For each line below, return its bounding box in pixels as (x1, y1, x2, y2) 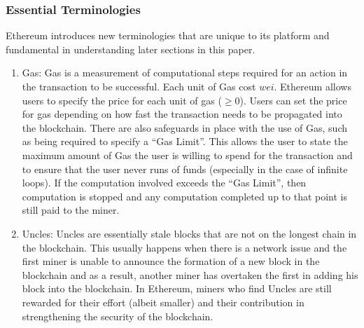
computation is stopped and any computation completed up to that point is (22, 189, 348, 203)
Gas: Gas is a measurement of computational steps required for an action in (22, 65, 348, 80)
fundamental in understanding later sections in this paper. (6, 41, 255, 56)
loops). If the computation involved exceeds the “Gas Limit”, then (22, 175, 307, 190)
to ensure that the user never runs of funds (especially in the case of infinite (22, 161, 348, 176)
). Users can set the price (239, 93, 347, 107)
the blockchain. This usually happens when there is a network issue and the (22, 240, 347, 254)
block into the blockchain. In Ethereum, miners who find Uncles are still (22, 281, 332, 296)
